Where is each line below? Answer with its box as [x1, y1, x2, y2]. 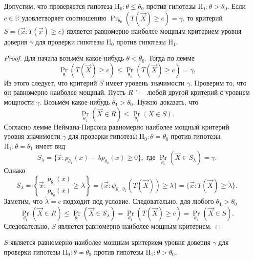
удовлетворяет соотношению [21, 12, 106, 22]
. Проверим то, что [190, 77, 247, 87]
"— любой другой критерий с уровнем [135, 87, 250, 97]
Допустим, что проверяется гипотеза [4, 1, 113, 11]
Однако [4, 165, 25, 175]
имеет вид [35, 140, 65, 151]
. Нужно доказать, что [133, 96, 199, 107]
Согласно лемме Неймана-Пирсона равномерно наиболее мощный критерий [4, 121, 229, 131]
